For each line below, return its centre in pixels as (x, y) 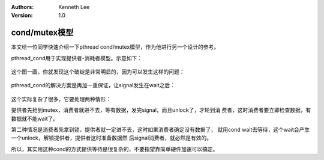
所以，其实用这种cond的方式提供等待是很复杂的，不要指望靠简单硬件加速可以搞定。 (115, 149)
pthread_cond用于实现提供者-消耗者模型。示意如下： (77, 58)
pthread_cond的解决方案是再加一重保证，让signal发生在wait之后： (93, 85)
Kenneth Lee (74, 7)
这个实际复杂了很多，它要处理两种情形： (61, 99)
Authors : (22, 7)
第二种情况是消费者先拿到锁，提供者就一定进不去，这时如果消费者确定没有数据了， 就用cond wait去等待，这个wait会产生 (160, 130)
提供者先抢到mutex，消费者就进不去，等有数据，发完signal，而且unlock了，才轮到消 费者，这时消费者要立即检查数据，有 (161, 110)
